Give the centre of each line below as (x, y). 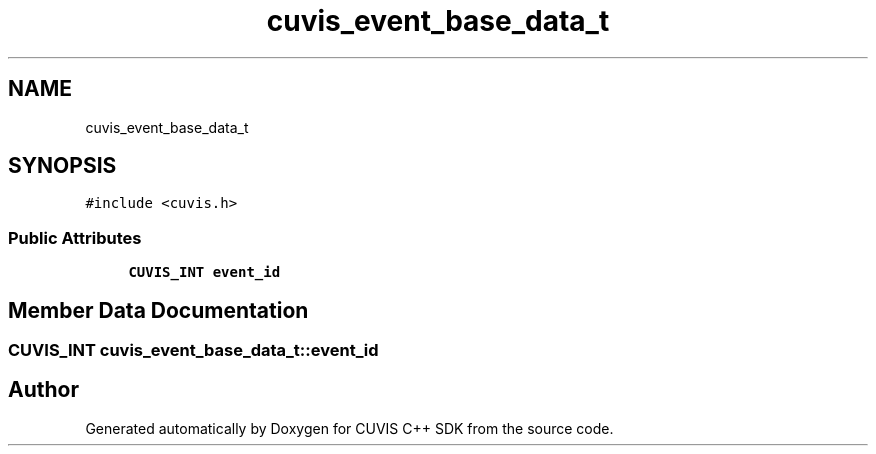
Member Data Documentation (158, 310)
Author (43, 390)
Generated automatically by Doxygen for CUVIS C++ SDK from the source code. (349, 428)
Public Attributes (75, 237)
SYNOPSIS (62, 166)
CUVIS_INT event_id (204, 272)
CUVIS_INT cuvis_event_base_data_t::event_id (193, 350)
